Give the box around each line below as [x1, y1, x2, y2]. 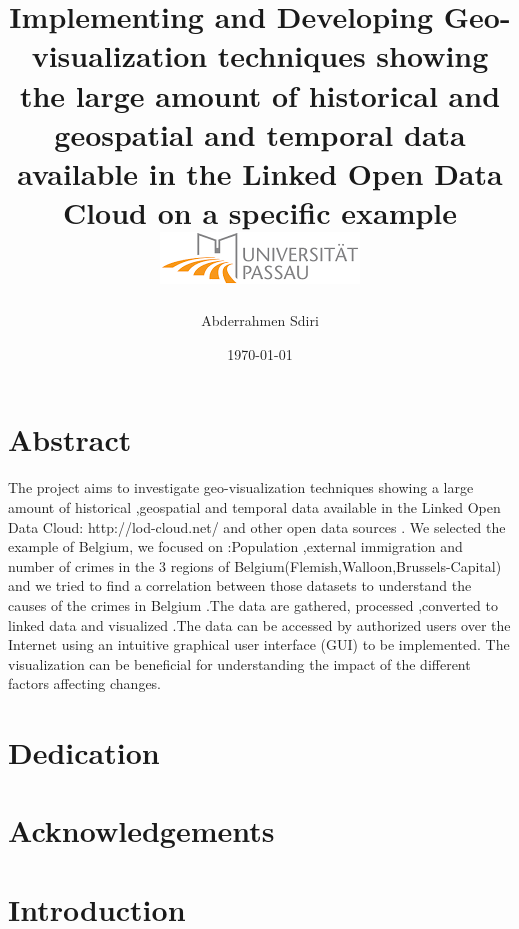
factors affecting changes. [8, 673, 162, 694]
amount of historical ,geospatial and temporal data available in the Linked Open [8, 496, 501, 517]
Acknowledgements [8, 810, 275, 851]
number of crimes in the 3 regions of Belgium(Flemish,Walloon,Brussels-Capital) [8, 555, 502, 576]
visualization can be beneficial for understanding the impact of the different [8, 653, 471, 674]
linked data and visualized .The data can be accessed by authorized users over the [8, 614, 511, 635]
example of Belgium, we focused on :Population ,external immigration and [8, 536, 463, 557]
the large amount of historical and [19, 74, 501, 115]
